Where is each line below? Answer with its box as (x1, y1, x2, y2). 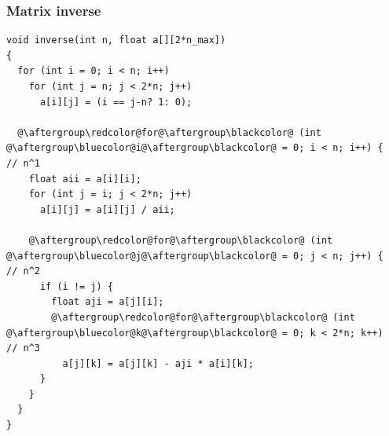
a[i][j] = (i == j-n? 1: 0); (39, 96, 193, 108)
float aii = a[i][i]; (28, 173, 141, 185)
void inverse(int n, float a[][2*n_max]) (6, 35, 226, 46)
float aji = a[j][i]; (51, 296, 164, 308)
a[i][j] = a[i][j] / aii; (39, 203, 175, 215)
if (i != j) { (39, 280, 114, 292)
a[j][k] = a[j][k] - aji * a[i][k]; (62, 357, 254, 369)
